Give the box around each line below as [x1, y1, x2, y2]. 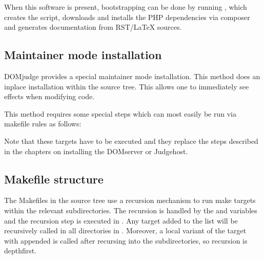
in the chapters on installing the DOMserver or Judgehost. [4, 145, 188, 156]
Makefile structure [4, 171, 104, 187]
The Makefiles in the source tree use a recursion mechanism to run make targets [4, 195, 256, 206]
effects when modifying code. [4, 91, 95, 102]
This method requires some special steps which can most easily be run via [4, 108, 236, 119]
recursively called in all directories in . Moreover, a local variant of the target [4, 225, 247, 236]
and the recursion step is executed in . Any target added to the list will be [4, 215, 238, 226]
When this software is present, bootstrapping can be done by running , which [4, 2, 247, 12]
